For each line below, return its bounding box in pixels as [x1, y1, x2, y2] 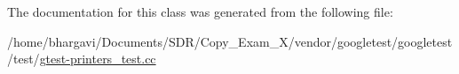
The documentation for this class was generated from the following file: [7, 3, 393, 20]
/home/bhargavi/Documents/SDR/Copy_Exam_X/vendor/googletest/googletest [7, 32, 453, 50]
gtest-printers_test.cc [39, 49, 156, 68]
